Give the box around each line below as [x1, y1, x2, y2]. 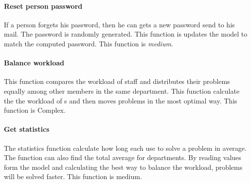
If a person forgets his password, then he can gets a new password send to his [4, 19, 235, 29]
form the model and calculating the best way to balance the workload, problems [4, 162, 243, 172]
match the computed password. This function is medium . [4, 38, 173, 48]
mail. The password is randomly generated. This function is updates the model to [4, 29, 248, 39]
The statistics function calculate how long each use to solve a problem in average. [4, 142, 247, 153]
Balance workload [4, 58, 65, 68]
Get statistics [4, 124, 50, 134]
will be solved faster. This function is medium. [4, 171, 142, 182]
